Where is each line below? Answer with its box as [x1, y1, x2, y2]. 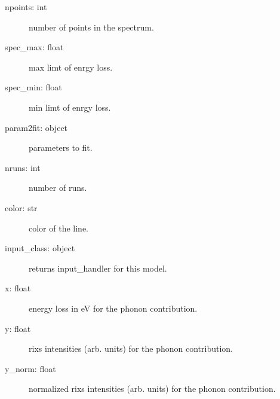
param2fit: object [5, 121, 68, 133]
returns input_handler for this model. [29, 261, 167, 274]
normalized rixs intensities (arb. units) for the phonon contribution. [29, 382, 276, 395]
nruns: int [5, 161, 41, 173]
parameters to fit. [29, 141, 93, 154]
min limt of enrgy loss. [29, 100, 111, 113]
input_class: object [5, 242, 75, 254]
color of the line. [29, 221, 88, 234]
